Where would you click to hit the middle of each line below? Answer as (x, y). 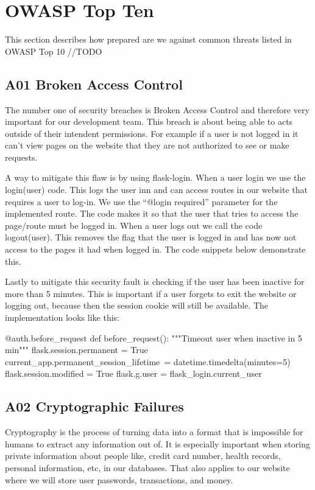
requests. (21, 157)
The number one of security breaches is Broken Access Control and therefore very (157, 109)
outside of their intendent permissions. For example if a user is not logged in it (152, 133)
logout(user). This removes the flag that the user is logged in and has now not (151, 237)
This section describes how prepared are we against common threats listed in (148, 39)
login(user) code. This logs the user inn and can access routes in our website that (156, 190)
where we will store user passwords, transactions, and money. (119, 479)
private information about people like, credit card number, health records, (143, 456)
